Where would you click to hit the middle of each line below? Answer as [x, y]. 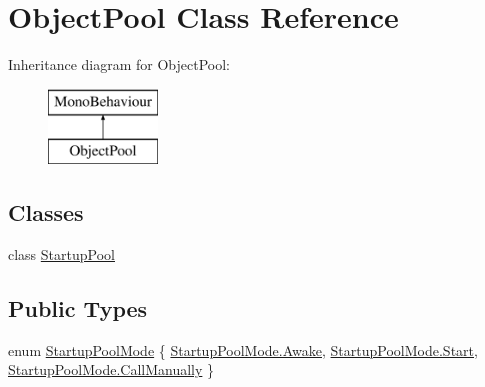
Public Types [78, 308]
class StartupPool [61, 254]
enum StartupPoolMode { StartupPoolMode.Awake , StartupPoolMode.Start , [243, 349]
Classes [46, 212]
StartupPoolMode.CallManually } [111, 369]
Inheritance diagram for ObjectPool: [119, 64]
